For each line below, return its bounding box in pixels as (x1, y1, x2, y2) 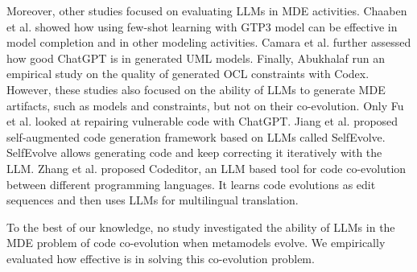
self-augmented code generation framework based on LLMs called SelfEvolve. (6, 128, 386, 145)
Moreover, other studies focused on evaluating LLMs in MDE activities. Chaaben (6, 2, 407, 19)
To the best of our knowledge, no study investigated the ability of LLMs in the (6, 218, 395, 235)
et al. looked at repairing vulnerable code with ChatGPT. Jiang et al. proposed (6, 113, 398, 130)
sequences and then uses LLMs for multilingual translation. (6, 192, 299, 208)
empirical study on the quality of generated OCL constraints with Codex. (6, 65, 370, 82)
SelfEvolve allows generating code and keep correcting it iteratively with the (6, 144, 382, 161)
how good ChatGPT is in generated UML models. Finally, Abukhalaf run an (6, 49, 385, 66)
